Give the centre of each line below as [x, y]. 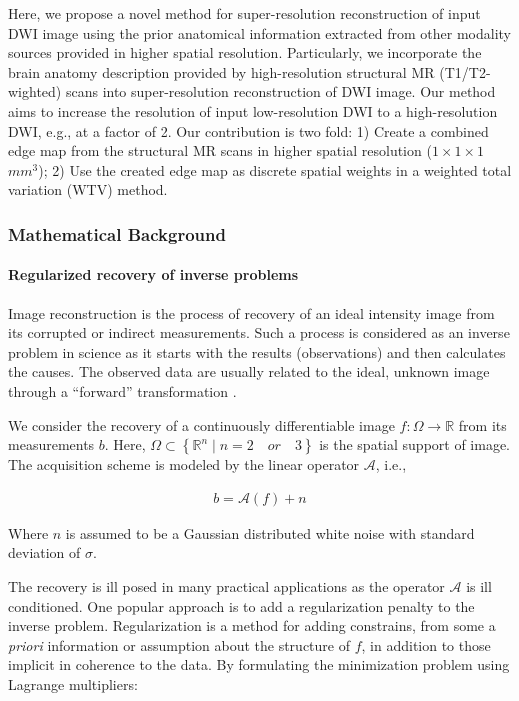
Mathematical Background [117, 233]
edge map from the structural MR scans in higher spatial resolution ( [220, 150]
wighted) [35, 91]
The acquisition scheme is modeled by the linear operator [184, 464]
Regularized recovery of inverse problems [153, 274]
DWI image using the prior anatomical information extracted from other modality [259, 32]
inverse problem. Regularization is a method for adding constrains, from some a [252, 625]
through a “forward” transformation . [122, 390]
